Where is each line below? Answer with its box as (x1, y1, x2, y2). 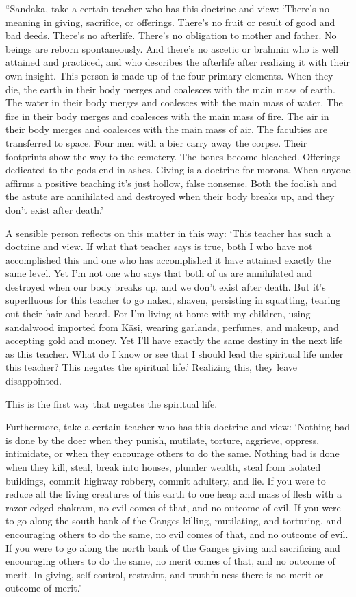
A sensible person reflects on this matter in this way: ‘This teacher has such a (5, 226, 331, 240)
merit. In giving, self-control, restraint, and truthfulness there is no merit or (5, 567, 324, 581)
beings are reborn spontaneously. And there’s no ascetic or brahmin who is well (5, 41, 339, 56)
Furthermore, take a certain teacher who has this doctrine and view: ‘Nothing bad (5, 419, 351, 434)
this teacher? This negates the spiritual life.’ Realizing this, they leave (5, 360, 298, 374)
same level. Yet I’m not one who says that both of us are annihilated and (5, 266, 312, 280)
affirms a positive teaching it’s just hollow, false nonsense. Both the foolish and (5, 175, 337, 190)
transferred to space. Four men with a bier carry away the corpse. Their (5, 135, 307, 149)
